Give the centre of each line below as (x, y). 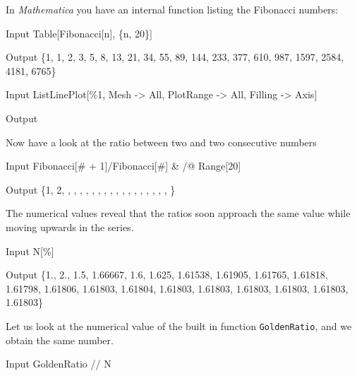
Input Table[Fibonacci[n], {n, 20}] (79, 33)
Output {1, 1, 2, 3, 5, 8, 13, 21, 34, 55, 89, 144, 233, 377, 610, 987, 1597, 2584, (175, 57)
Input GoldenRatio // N (59, 364)
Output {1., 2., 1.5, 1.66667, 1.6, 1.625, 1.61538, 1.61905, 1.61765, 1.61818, (167, 275)
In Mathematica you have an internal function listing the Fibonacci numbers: (172, 9)
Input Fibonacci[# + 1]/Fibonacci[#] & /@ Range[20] (123, 166)
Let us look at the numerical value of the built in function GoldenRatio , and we (179, 325)
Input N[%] (30, 251)
